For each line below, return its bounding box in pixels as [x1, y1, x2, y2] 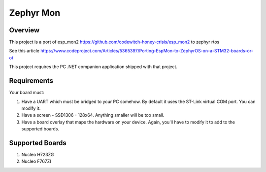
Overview [9, 26, 40, 34]
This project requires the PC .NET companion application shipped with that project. [9, 64, 177, 70]
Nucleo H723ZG [21, 152, 54, 157]
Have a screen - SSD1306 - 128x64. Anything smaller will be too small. [21, 112, 165, 118]
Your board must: [9, 90, 44, 96]
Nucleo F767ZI [21, 158, 51, 164]
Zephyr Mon [9, 7, 61, 18]
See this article [9, 48, 39, 54]
